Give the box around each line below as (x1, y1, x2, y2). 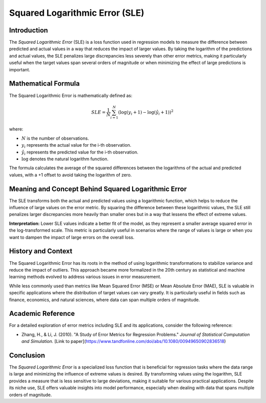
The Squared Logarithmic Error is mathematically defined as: (9, 93, 133, 98)
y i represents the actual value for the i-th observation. (21, 142, 132, 150)
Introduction (9, 26, 48, 34)
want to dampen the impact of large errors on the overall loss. (9, 234, 135, 240)
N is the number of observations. (21, 135, 89, 141)
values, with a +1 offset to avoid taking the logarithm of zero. (9, 172, 132, 178)
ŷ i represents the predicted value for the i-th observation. (21, 149, 138, 156)
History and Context (9, 247, 72, 255)
